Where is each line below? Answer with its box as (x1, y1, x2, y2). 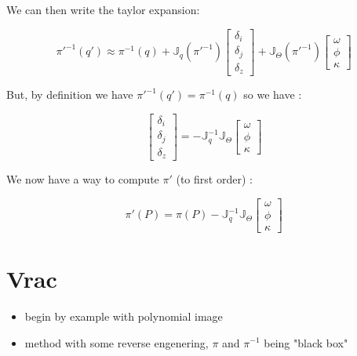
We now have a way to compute (6, 171, 159, 187)
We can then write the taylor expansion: (6, 2, 200, 17)
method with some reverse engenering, (24, 334, 209, 351)
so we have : (243, 86, 302, 103)
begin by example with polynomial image (24, 307, 223, 324)
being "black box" (264, 334, 348, 351)
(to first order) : (176, 171, 253, 187)
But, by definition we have (6, 86, 133, 103)
